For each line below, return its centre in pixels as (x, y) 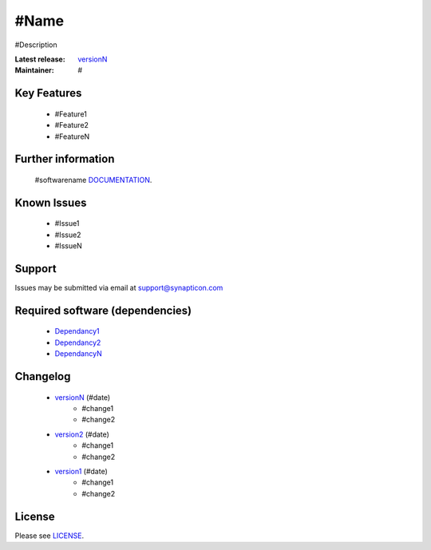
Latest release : (40, 59)
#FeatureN (72, 137)
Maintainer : (35, 70)
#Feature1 (71, 114)
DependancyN (79, 354)
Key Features (48, 93)
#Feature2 (72, 125)
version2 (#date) (82, 434)
